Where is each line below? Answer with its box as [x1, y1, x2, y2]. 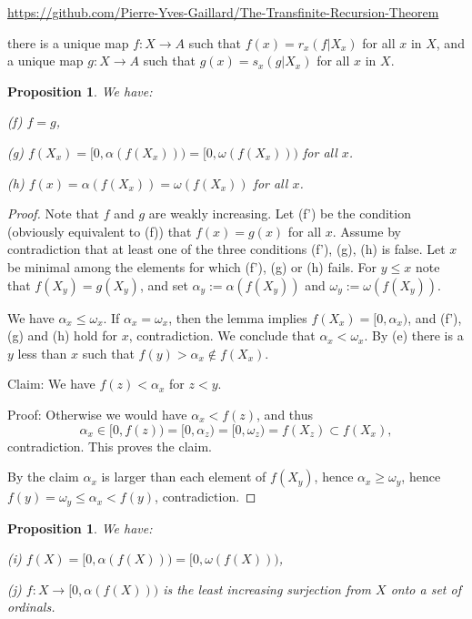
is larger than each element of [101, 467, 266, 486]
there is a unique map [7, 33, 129, 52]
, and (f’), [407, 308, 462, 327]
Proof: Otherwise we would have [7, 404, 187, 423]
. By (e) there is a [364, 326, 464, 345]
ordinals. [7, 597, 55, 616]
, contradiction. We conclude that [128, 326, 316, 345]
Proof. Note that [7, 204, 100, 223]
